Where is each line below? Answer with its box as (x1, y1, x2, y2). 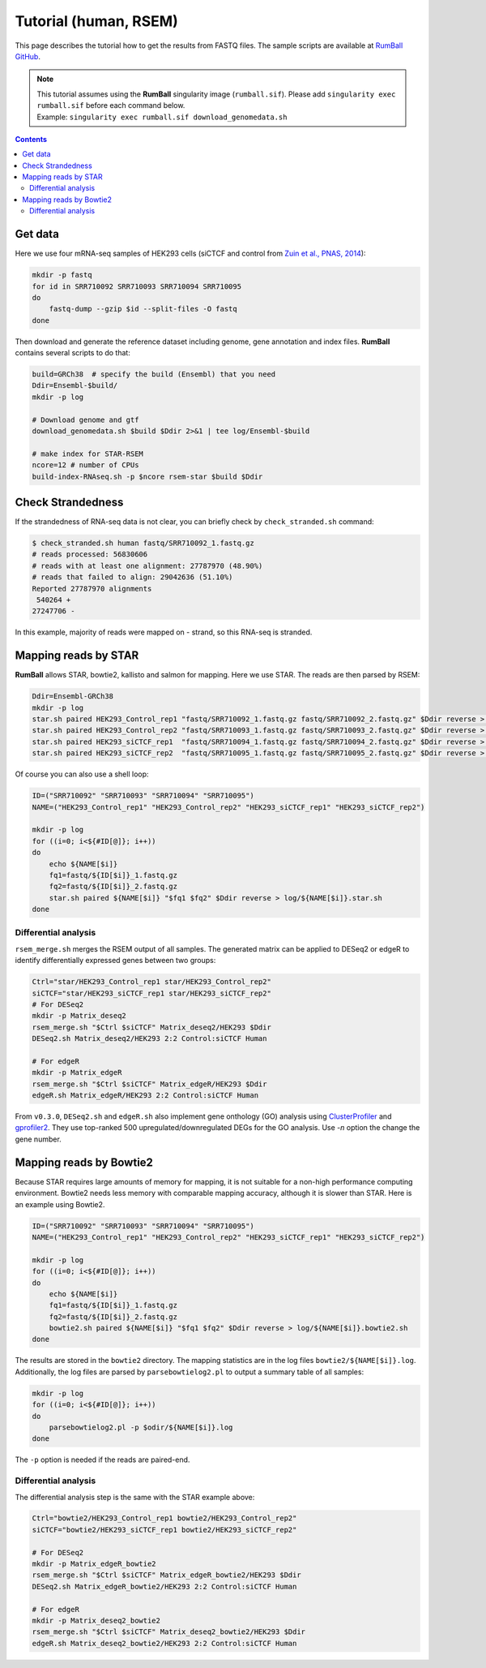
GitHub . (15, 51, 40, 61)
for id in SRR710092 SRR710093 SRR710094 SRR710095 (32, 282, 242, 291)
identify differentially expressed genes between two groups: (15, 956, 216, 965)
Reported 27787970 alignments (32, 584, 152, 593)
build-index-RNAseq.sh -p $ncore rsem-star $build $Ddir (32, 471, 263, 481)
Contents (15, 134, 48, 144)
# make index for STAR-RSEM (32, 449, 143, 458)
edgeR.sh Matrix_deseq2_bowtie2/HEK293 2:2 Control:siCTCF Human (32, 1639, 297, 1648)
